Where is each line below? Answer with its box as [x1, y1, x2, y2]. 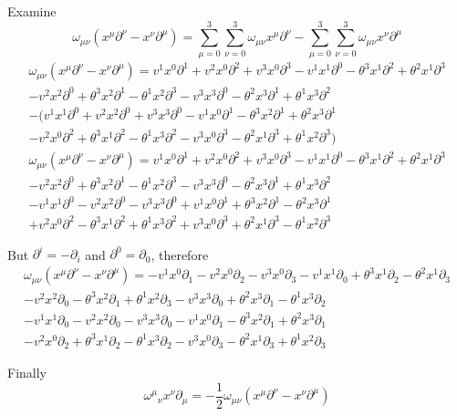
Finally [7, 363, 47, 382]
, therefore [151, 244, 209, 264]
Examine [7, 2, 57, 20]
